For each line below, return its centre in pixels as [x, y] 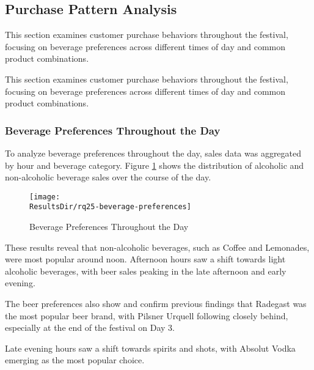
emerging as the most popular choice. [75, 360]
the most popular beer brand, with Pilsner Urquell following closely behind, [147, 315]
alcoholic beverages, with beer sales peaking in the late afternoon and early [146, 271]
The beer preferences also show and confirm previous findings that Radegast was [156, 304]
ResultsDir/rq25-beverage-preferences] [110, 207]
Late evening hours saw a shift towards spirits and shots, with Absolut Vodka [150, 348]
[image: [45, 197]
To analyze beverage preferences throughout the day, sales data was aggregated [153, 153]
